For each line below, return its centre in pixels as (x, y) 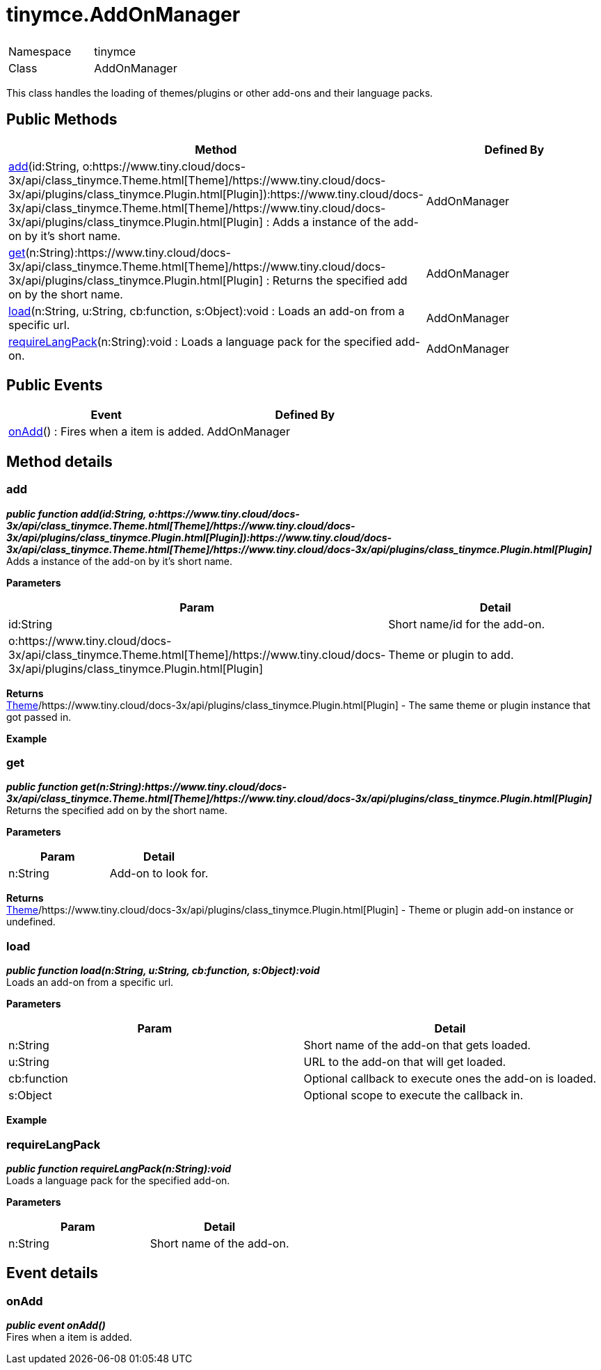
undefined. (31, 922)
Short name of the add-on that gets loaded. (417, 1045)
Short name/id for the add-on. (467, 624)
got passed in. (39, 717)
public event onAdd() (56, 1325)
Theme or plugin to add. (451, 654)
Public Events (55, 385)
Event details (53, 1273)
